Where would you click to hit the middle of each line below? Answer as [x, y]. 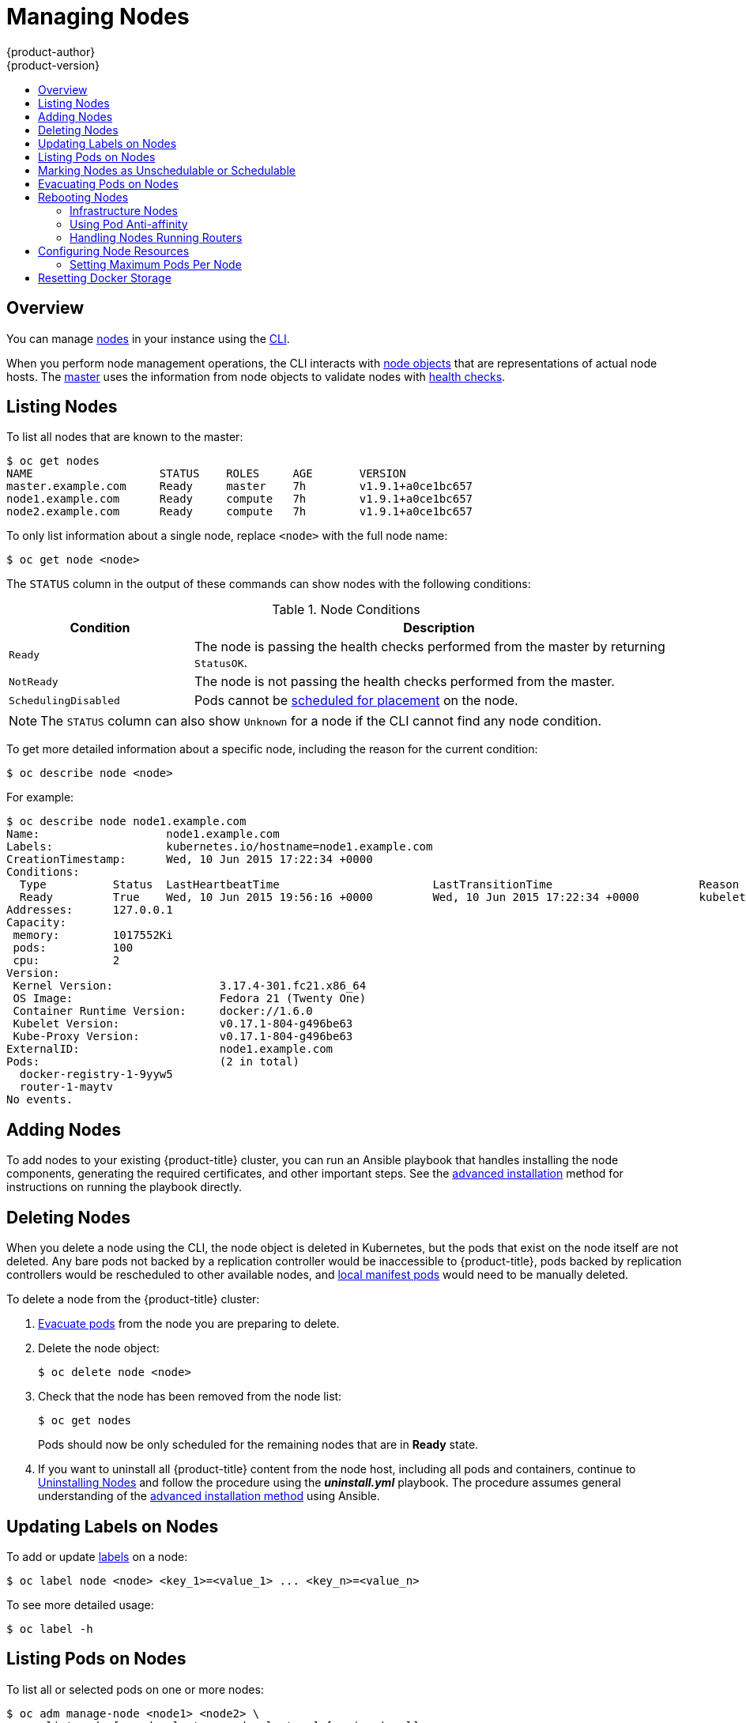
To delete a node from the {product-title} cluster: [133, 1299]
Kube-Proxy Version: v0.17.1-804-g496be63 [183, 1037]
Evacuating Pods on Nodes [108, 183]
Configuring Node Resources [114, 251]
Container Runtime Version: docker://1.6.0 [163, 1011]
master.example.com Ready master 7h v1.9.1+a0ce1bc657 [240, 486]
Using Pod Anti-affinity [129, 224]
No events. [40, 1100]
